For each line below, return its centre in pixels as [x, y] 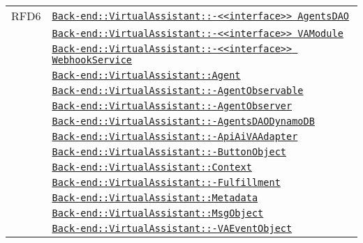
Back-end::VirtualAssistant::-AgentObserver [172, 106]
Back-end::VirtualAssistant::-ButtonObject [169, 152]
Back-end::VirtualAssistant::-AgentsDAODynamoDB [183, 121]
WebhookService [92, 60]
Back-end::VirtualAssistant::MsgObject [158, 213]
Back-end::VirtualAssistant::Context [152, 167]
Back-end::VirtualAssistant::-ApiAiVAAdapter [175, 136]
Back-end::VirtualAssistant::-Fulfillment [166, 182]
